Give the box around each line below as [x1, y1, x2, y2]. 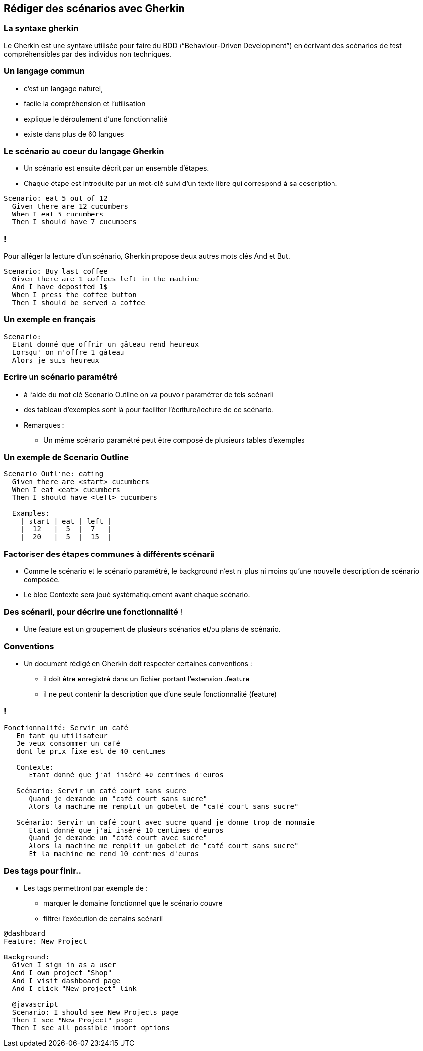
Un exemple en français [4, 314, 96, 325]
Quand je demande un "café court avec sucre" [29, 834, 208, 842]
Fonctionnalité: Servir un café [4, 724, 128, 732]
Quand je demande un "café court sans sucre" [29, 795, 208, 803]
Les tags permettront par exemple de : [24, 884, 148, 893]
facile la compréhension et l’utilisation [24, 99, 146, 108]
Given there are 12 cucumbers [12, 202, 128, 211]
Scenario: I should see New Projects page [12, 1008, 179, 1017]
